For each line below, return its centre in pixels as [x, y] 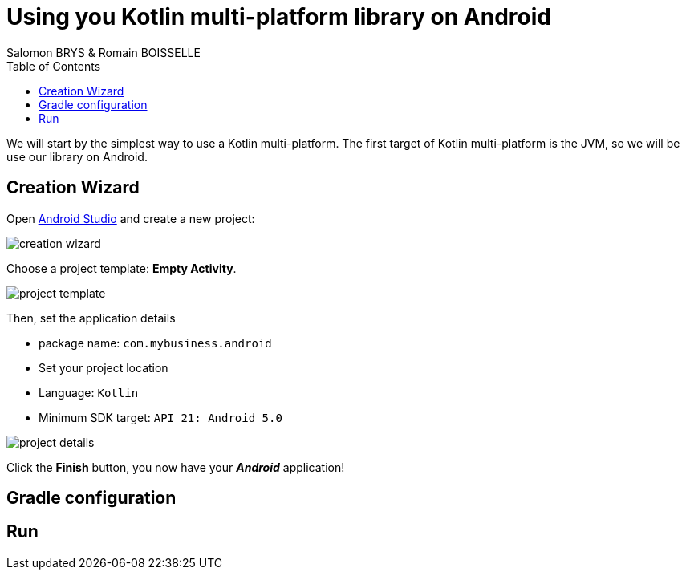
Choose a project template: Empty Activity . [122, 268]
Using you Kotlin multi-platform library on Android [279, 17]
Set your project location [104, 367]
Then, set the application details [91, 318]
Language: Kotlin [89, 392]
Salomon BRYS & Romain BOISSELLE [104, 52]
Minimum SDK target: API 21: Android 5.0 [160, 417]
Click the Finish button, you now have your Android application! [176, 467]
